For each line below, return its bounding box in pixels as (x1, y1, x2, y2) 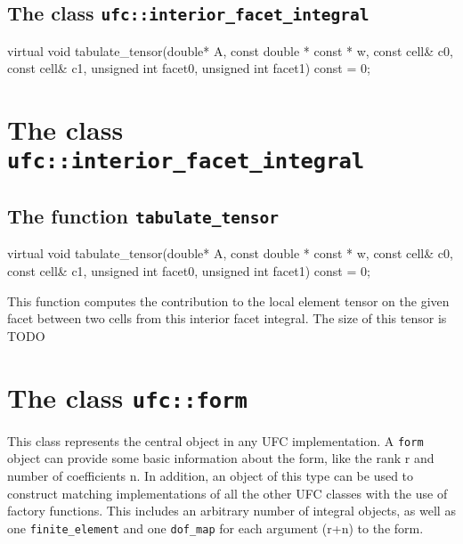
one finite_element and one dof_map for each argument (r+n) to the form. (7, 518, 424, 537)
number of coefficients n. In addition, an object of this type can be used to (7, 466, 414, 484)
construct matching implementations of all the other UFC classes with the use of (7, 483, 448, 502)
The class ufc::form (7, 378, 248, 415)
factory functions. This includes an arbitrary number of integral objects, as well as (7, 501, 456, 520)
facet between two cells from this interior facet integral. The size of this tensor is (7, 309, 447, 328)
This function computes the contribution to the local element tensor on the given (7, 291, 450, 310)
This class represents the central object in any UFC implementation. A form (7, 431, 424, 450)
